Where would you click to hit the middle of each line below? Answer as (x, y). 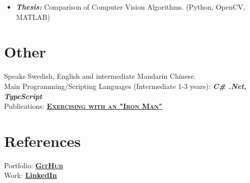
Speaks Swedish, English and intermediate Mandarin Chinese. (100, 76)
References (43, 141)
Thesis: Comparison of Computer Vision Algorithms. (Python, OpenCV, (131, 7)
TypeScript (23, 96)
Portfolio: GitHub (34, 165)
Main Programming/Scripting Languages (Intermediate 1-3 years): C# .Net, (125, 86)
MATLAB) (33, 17)
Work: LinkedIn (31, 175)
